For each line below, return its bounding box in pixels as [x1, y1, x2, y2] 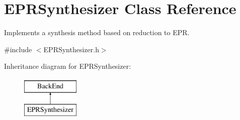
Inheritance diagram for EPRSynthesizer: [4, 61, 131, 71]
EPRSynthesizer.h [43, 44, 99, 54]
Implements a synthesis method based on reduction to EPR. [4, 27, 190, 38]
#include [4, 44, 32, 54]
